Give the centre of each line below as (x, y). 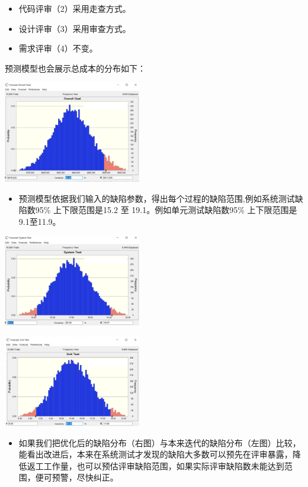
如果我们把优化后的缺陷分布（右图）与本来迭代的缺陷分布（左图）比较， (160, 442)
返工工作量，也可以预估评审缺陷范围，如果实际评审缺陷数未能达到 (155, 465)
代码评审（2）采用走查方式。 (75, 8)
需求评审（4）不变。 (58, 48)
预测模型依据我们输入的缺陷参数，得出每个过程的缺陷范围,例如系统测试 (157, 198)
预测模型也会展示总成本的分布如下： (75, 68)
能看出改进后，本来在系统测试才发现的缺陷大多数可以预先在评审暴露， (155, 454)
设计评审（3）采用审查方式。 (75, 28)
